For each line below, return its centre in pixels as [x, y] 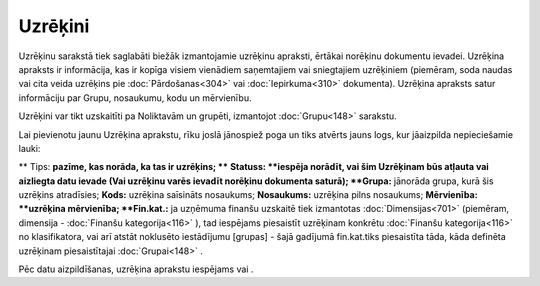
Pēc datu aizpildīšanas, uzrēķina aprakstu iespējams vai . [136, 269]
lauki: [29, 148]
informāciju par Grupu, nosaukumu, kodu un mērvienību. [135, 97]
